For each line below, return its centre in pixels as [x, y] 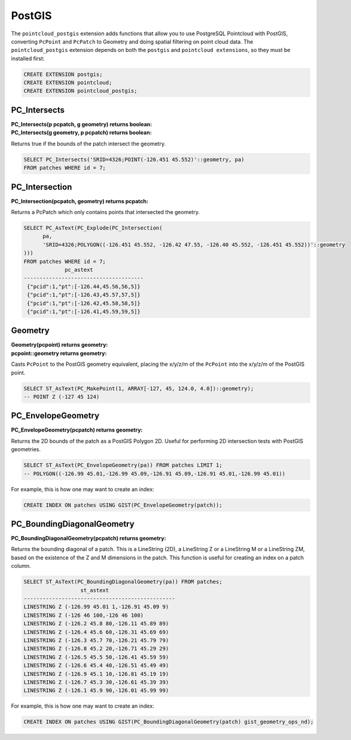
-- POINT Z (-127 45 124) [62, 397]
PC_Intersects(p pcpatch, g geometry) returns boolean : [82, 124]
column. [21, 566]
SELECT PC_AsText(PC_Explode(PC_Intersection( [93, 228]
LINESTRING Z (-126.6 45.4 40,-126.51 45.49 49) [96, 666]
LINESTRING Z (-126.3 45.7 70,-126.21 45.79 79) [96, 640]
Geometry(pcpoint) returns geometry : [59, 345]
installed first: [28, 58]
